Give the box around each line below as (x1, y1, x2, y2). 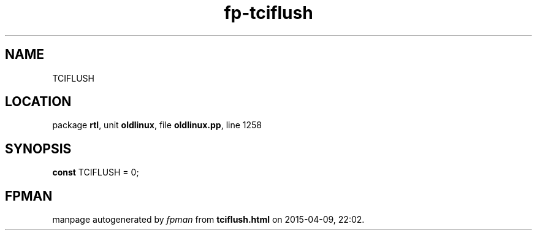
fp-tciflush (224, 2, 313, 23)
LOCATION (5, 94, 72, 110)
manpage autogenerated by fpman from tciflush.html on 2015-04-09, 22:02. (52, 214, 365, 225)
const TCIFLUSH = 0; (52, 167, 139, 178)
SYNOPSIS (5, 141, 72, 156)
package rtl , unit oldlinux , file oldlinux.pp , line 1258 (52, 120, 262, 131)
